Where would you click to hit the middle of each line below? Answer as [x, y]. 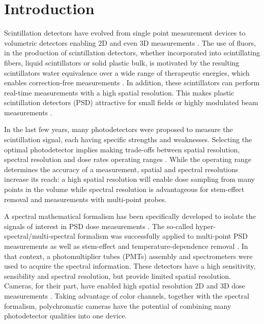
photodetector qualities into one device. [66, 316]
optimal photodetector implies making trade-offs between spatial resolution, [122, 149]
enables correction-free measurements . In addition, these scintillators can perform [132, 83]
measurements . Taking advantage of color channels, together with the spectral [127, 295]
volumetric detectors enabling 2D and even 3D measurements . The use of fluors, [130, 42]
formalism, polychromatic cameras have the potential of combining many [118, 305]
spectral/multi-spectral [40, 236]
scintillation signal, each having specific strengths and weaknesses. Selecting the [128, 139]
